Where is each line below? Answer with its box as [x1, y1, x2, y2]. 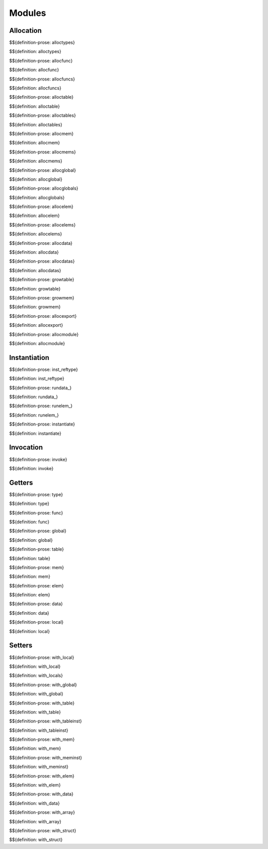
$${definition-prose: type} [9, 492, 63, 497]
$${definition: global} [9, 537, 53, 543]
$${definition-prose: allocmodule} [9, 331, 79, 337]
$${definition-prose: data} [9, 601, 63, 607]
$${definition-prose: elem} [9, 582, 64, 588]
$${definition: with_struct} [9, 837, 63, 843]
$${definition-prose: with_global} [9, 682, 77, 688]
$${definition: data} [9, 610, 50, 616]
